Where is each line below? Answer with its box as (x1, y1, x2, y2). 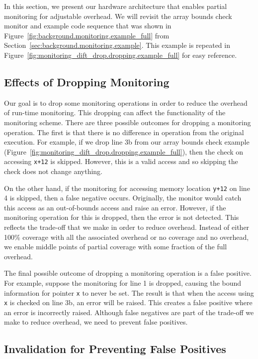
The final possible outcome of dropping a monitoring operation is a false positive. (4, 268, 252, 278)
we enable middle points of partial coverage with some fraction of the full (4, 241, 227, 252)
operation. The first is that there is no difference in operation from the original (4, 127, 244, 137)
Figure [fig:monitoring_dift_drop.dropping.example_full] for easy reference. (4, 49, 237, 60)
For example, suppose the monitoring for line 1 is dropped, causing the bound (4, 277, 242, 288)
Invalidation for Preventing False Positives (4, 341, 226, 357)
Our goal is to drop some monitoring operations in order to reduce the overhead (4, 97, 248, 108)
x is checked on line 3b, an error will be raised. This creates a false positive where (4, 297, 253, 308)
